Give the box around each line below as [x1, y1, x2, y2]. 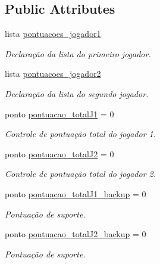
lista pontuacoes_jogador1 [5, 27, 101, 40]
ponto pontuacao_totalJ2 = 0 [5, 147, 114, 160]
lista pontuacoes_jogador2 [5, 67, 101, 80]
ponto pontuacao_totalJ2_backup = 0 [5, 228, 146, 240]
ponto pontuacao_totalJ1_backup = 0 [5, 187, 146, 200]
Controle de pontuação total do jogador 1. [5, 128, 156, 140]
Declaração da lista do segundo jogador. [5, 87, 149, 100]
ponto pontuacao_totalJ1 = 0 [5, 107, 114, 120]
